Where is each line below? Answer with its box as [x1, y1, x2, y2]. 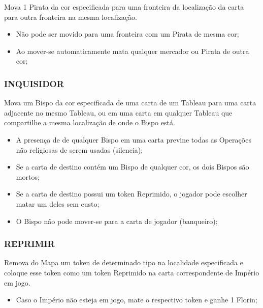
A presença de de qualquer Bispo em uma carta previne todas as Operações [16, 134, 251, 145]
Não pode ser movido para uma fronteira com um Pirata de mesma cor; [16, 29, 239, 39]
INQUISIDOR [4, 77, 64, 90]
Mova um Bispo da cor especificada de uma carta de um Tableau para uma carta [4, 97, 256, 108]
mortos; [16, 171, 40, 182]
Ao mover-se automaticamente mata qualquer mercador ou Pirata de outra [16, 45, 249, 56]
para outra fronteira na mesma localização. [4, 11, 137, 22]
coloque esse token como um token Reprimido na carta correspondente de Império [4, 267, 259, 277]
